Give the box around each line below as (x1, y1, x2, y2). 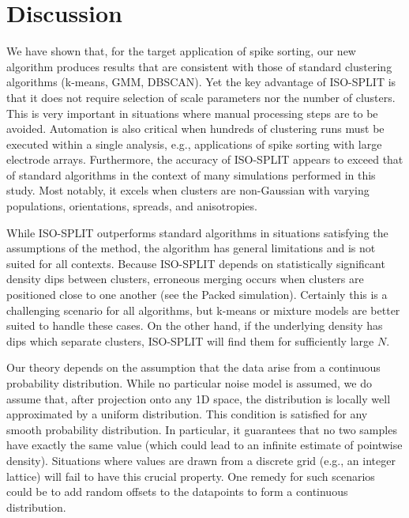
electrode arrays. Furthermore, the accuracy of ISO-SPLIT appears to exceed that (6, 151, 403, 168)
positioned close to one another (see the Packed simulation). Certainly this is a (6, 286, 388, 303)
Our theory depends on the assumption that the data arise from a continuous (6, 359, 381, 376)
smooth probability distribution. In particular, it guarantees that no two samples (6, 421, 397, 437)
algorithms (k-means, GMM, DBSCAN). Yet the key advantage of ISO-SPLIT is (6, 74, 396, 90)
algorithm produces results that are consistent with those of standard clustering (6, 58, 392, 74)
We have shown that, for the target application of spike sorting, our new (6, 43, 356, 59)
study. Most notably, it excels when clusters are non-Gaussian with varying (6, 182, 370, 199)
